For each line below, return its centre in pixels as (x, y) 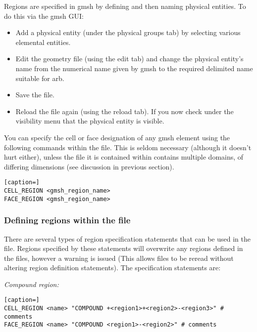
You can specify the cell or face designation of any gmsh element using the (117, 137)
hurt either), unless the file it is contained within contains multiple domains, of (124, 157)
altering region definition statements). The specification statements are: (112, 268)
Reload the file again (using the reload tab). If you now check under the (125, 111)
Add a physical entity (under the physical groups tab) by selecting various (128, 32)
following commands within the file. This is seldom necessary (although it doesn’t (128, 147)
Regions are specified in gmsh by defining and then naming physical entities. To (125, 6)
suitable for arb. (40, 78)
